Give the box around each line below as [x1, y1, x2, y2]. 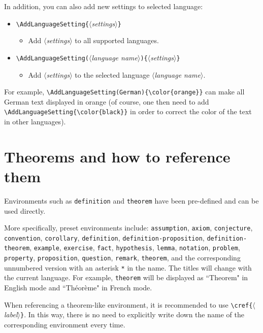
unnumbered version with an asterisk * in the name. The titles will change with [4, 262, 252, 273]
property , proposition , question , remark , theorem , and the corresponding [4, 252, 241, 263]
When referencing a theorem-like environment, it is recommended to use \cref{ [4, 299, 253, 310]
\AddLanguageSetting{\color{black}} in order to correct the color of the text [4, 106, 252, 117]
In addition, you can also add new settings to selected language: [4, 1, 203, 11]
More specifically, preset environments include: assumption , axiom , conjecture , [4, 222, 253, 233]
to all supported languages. [75, 35, 159, 46]
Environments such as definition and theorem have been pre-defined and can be [4, 195, 259, 206]
